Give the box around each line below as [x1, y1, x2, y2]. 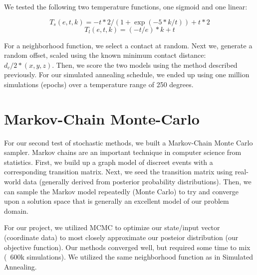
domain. [4, 205, 29, 216]
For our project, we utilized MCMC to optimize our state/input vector [4, 222, 220, 233]
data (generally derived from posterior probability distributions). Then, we [23, 176, 252, 187]
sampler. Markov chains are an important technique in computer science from [4, 147, 242, 157]
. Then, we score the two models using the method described [52, 59, 238, 70]
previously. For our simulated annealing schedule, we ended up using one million [4, 69, 250, 80]
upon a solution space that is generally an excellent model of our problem [4, 196, 229, 206]
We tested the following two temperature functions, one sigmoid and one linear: [4, 1, 248, 11]
